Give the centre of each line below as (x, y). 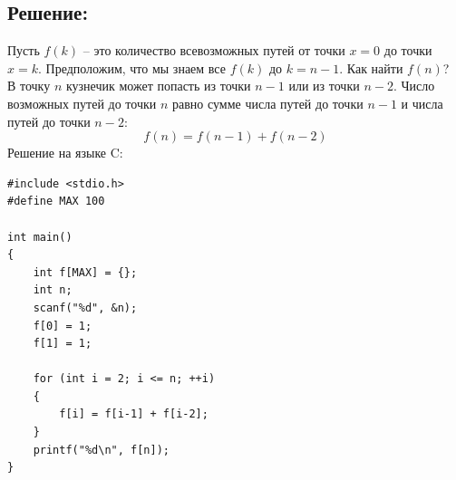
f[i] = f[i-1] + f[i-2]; (134, 414)
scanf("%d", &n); (85, 307)
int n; (53, 290)
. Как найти (371, 67)
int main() (40, 237)
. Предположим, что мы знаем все (131, 67)
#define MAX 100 (56, 202)
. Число (414, 86)
